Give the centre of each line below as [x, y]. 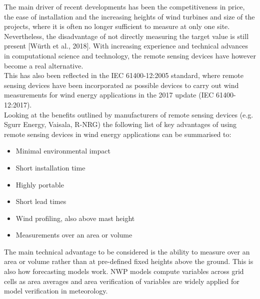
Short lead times [41, 201]
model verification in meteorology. [56, 291]
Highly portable [40, 184]
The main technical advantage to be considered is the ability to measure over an [127, 251]
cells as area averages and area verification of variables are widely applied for [122, 281]
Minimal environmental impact [63, 151]
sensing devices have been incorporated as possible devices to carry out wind [121, 85]
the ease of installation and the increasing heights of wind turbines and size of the [129, 16]
